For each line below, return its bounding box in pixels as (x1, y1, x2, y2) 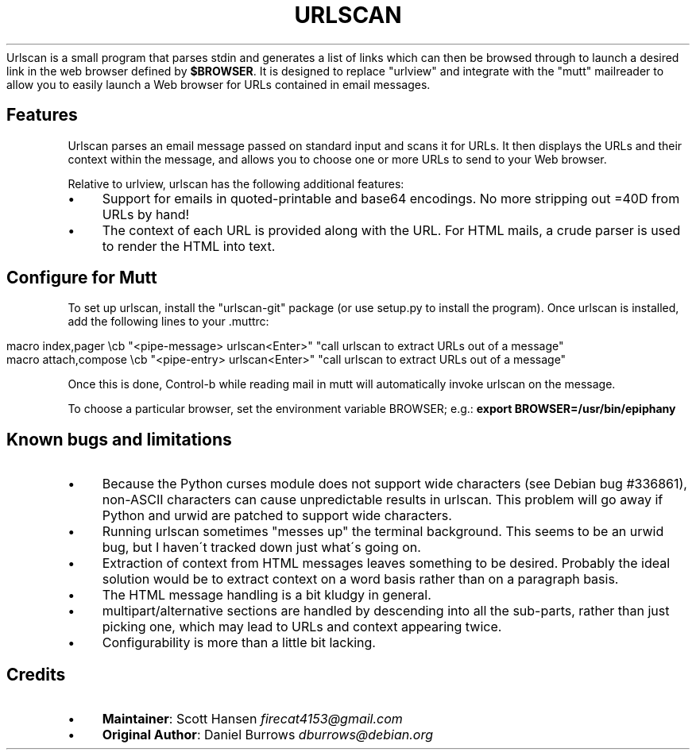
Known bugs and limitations (6, 429, 232, 449)
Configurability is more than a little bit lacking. (102, 634, 376, 651)
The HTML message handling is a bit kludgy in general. (102, 587, 431, 604)
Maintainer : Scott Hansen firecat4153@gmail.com (102, 711, 403, 727)
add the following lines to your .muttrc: (68, 314, 269, 329)
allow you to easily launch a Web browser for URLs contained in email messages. (6, 77, 431, 91)
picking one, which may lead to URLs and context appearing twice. (102, 619, 502, 635)
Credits (6, 664, 66, 685)
